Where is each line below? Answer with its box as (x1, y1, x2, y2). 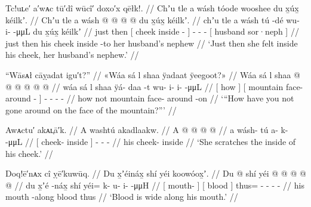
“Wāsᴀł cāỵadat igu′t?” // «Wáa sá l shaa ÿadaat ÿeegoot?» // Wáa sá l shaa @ (5, 68, 300, 81)
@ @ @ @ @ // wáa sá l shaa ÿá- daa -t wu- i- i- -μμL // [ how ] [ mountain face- (5, 80, 303, 92)
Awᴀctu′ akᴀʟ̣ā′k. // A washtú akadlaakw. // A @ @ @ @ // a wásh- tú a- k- (5, 123, 288, 136)
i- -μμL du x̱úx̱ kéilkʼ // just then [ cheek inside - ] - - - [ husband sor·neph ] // (5, 25, 299, 38)
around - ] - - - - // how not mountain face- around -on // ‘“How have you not (5, 92, 294, 104)
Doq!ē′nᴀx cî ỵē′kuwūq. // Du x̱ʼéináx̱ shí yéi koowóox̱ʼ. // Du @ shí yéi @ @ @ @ (5, 167, 306, 180)
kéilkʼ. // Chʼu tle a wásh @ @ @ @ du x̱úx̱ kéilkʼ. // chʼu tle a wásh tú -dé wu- (5, 13, 300, 26)
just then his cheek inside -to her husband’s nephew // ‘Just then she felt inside (5, 36, 298, 49)
